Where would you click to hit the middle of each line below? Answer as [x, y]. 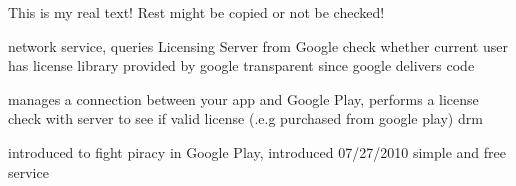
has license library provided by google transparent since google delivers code [241, 65]
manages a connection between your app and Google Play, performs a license [243, 98]
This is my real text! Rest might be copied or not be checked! [196, 12]
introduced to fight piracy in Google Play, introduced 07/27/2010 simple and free [257, 151]
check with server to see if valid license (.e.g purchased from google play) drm [245, 118]
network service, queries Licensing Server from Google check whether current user [258, 45]
